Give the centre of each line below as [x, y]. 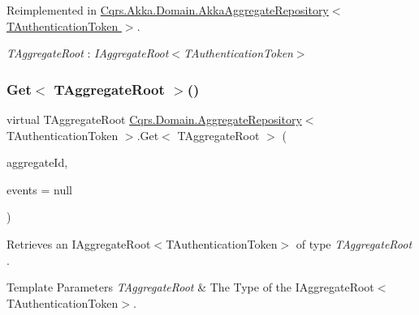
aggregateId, [37, 162]
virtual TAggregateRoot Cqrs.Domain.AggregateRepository [154, 119]
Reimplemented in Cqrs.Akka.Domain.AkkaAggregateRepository [168, 10]
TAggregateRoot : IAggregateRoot [88, 53]
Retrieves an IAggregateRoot [79, 243]
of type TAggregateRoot [354, 243]
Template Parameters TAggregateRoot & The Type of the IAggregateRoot [190, 287]
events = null [39, 189]
